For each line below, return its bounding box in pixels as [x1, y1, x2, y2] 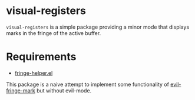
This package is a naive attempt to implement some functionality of [6, 81, 170, 88]
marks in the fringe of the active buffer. [6, 29, 101, 36]
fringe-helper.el [14, 69, 53, 77]
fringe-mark [6, 87, 35, 94]
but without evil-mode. [36, 87, 92, 94]
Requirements [6, 50, 77, 64]
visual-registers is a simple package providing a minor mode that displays [6, 23, 190, 30]
